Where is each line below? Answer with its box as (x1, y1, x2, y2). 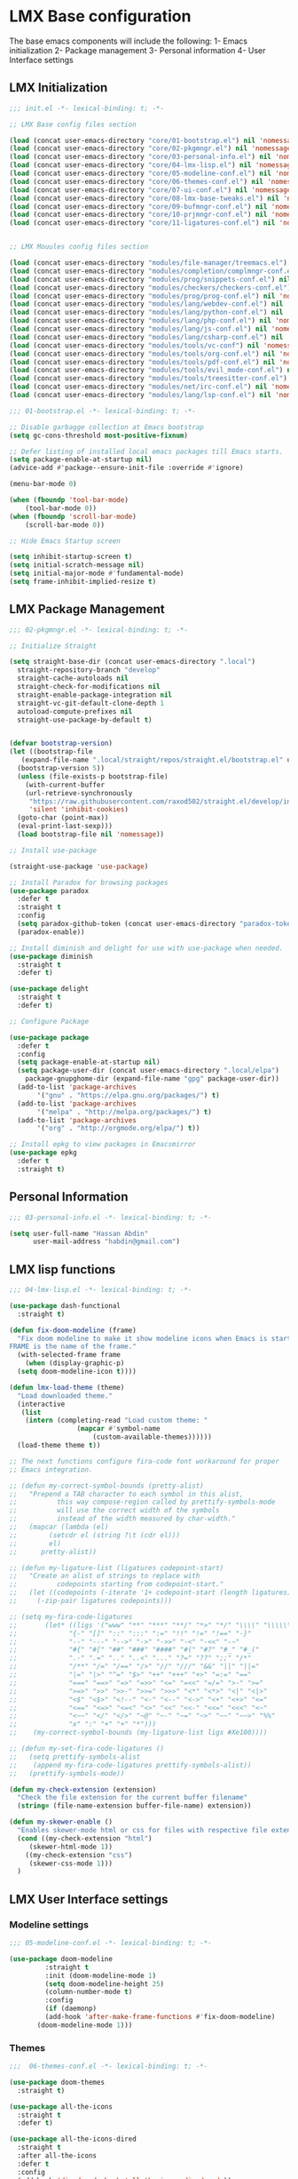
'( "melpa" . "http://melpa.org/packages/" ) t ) (36, 1107, 213, 1116)
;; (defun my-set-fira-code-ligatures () (9, 1744, 165, 1753)
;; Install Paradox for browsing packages (9, 878, 169, 887)
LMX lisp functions (9, 1262, 116, 1277)
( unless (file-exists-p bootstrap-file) (17, 771, 169, 781)
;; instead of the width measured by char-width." (9, 1514, 237, 1523)
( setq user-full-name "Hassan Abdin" (9, 1229, 149, 1238)
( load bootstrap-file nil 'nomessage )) (17, 830, 165, 839)
